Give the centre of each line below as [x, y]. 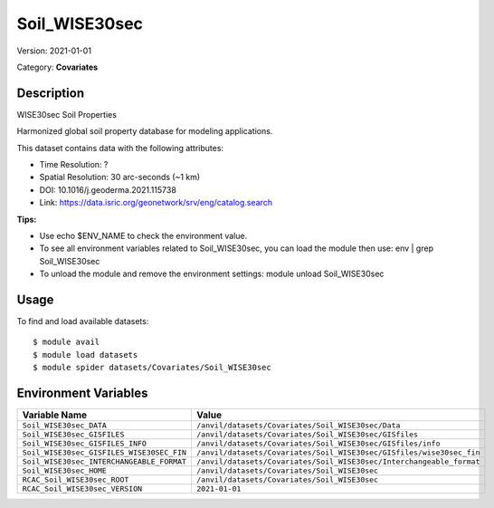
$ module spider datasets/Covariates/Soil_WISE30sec [152, 368]
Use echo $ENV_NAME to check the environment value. [143, 235]
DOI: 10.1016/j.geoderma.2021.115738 [108, 189]
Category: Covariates [57, 67]
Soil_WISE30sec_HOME [65, 471]
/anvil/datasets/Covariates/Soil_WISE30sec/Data [298, 426]
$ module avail [66, 342]
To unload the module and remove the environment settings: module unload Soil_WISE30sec [212, 274]
